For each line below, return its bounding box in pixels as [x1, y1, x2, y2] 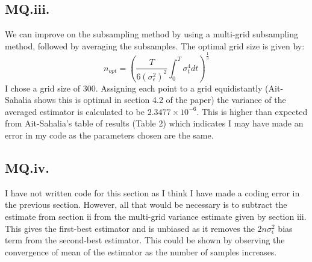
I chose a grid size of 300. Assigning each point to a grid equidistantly [5, 81, 263, 94]
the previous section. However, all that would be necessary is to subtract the [5, 198, 287, 211]
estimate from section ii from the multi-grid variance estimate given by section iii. [5, 210, 307, 223]
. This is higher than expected [196, 105, 308, 117]
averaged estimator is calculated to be [5, 105, 145, 117]
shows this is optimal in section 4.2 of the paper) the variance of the [34, 93, 286, 106]
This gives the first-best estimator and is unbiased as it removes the [5, 222, 255, 234]
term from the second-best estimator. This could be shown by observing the [5, 234, 285, 246]
